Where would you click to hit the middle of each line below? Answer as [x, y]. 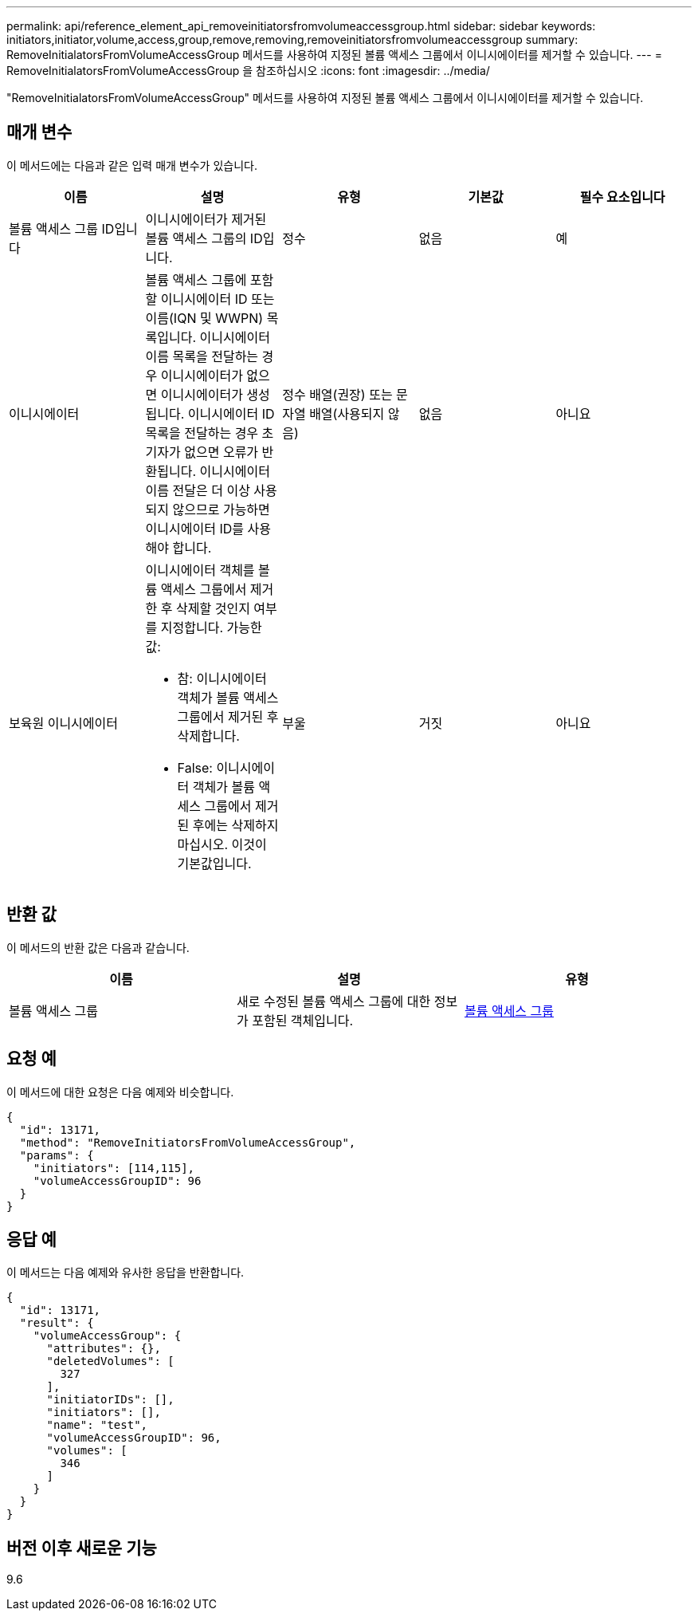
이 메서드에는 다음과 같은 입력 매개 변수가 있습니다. [132, 165]
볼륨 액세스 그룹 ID [62, 228]
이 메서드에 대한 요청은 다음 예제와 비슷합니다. [120, 1092]
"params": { [57, 1155]
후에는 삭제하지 [235, 825]
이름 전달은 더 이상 [198, 490]
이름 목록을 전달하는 [202, 356]
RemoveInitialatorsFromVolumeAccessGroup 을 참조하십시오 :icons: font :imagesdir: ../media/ [248, 71]
